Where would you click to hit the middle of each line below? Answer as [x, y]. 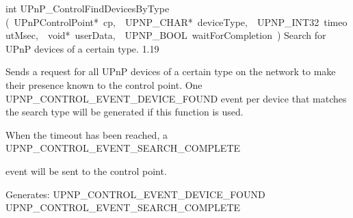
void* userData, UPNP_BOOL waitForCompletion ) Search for [187, 35]
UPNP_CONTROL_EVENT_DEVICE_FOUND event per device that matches [176, 98]
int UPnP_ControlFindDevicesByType [88, 8]
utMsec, [22, 35]
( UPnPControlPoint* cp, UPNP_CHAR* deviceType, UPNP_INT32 [162, 22]
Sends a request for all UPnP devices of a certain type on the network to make [171, 71]
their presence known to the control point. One [104, 84]
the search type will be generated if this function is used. [125, 112]
